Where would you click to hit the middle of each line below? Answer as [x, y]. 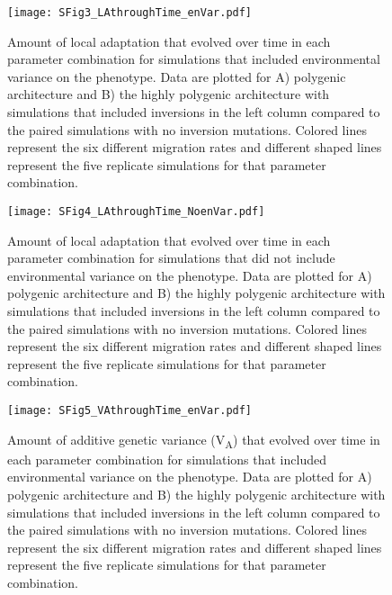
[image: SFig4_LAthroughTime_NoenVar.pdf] [136, 212]
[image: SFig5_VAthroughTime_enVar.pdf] [130, 410]
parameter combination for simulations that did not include [171, 258]
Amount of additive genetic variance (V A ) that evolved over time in [194, 440]
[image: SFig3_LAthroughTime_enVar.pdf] [130, 13]
